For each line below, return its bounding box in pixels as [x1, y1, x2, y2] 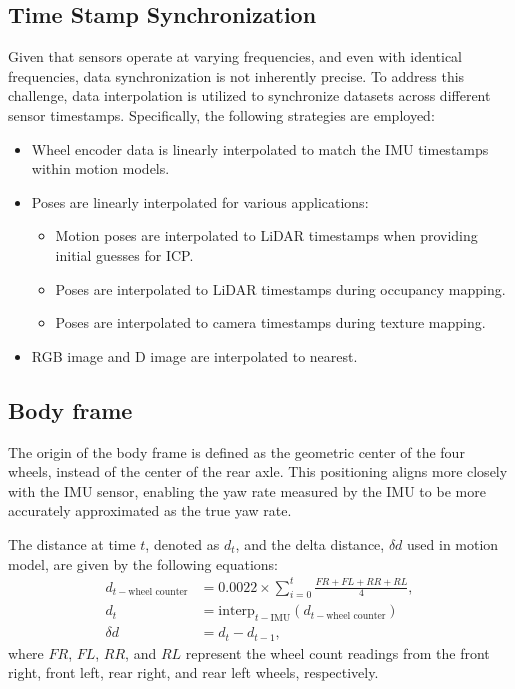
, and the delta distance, [235, 533, 385, 554]
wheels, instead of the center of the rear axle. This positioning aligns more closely [8, 461, 508, 482]
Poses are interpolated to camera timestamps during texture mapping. [55, 312, 486, 333]
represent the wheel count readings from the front [185, 642, 490, 663]
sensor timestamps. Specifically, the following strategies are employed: [8, 104, 435, 125]
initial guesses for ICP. [55, 244, 194, 265]
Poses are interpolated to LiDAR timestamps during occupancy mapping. [55, 278, 506, 299]
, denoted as [145, 533, 220, 554]
